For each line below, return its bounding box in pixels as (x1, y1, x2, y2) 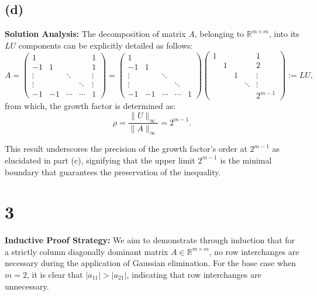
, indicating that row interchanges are (126, 268, 261, 281)
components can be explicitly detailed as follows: (18, 39, 193, 51)
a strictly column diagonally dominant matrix (5, 245, 168, 257)
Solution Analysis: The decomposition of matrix (5, 28, 186, 40)
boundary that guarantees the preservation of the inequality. (5, 165, 221, 178)
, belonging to (194, 28, 244, 40)
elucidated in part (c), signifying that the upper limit (5, 154, 195, 166)
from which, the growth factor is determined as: (5, 100, 175, 112)
